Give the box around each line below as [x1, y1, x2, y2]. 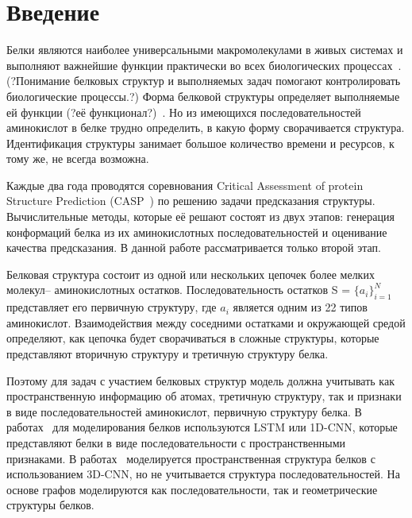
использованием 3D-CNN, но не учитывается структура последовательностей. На [6, 466, 400, 482]
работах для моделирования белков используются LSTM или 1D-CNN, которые [6, 419, 398, 435]
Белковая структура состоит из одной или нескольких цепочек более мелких [6, 265, 375, 282]
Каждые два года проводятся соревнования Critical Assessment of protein [6, 176, 364, 193]
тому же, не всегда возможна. [6, 150, 149, 167]
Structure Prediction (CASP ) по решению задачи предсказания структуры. [6, 192, 375, 209]
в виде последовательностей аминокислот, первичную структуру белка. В [6, 403, 362, 419]
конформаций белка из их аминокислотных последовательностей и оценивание [6, 223, 387, 240]
